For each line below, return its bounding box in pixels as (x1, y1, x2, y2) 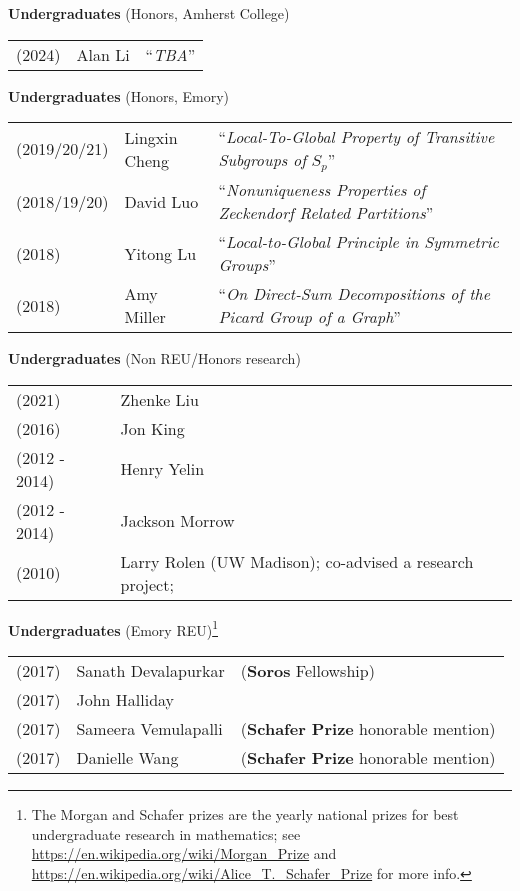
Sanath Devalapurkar (76, 658, 225, 682)
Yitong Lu (124, 241, 197, 265)
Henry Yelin (120, 457, 205, 481)
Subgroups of (218, 148, 307, 172)
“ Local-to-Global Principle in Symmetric (218, 230, 499, 254)
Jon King (120, 416, 185, 440)
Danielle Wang (76, 745, 179, 769)
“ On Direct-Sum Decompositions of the (218, 282, 491, 306)
